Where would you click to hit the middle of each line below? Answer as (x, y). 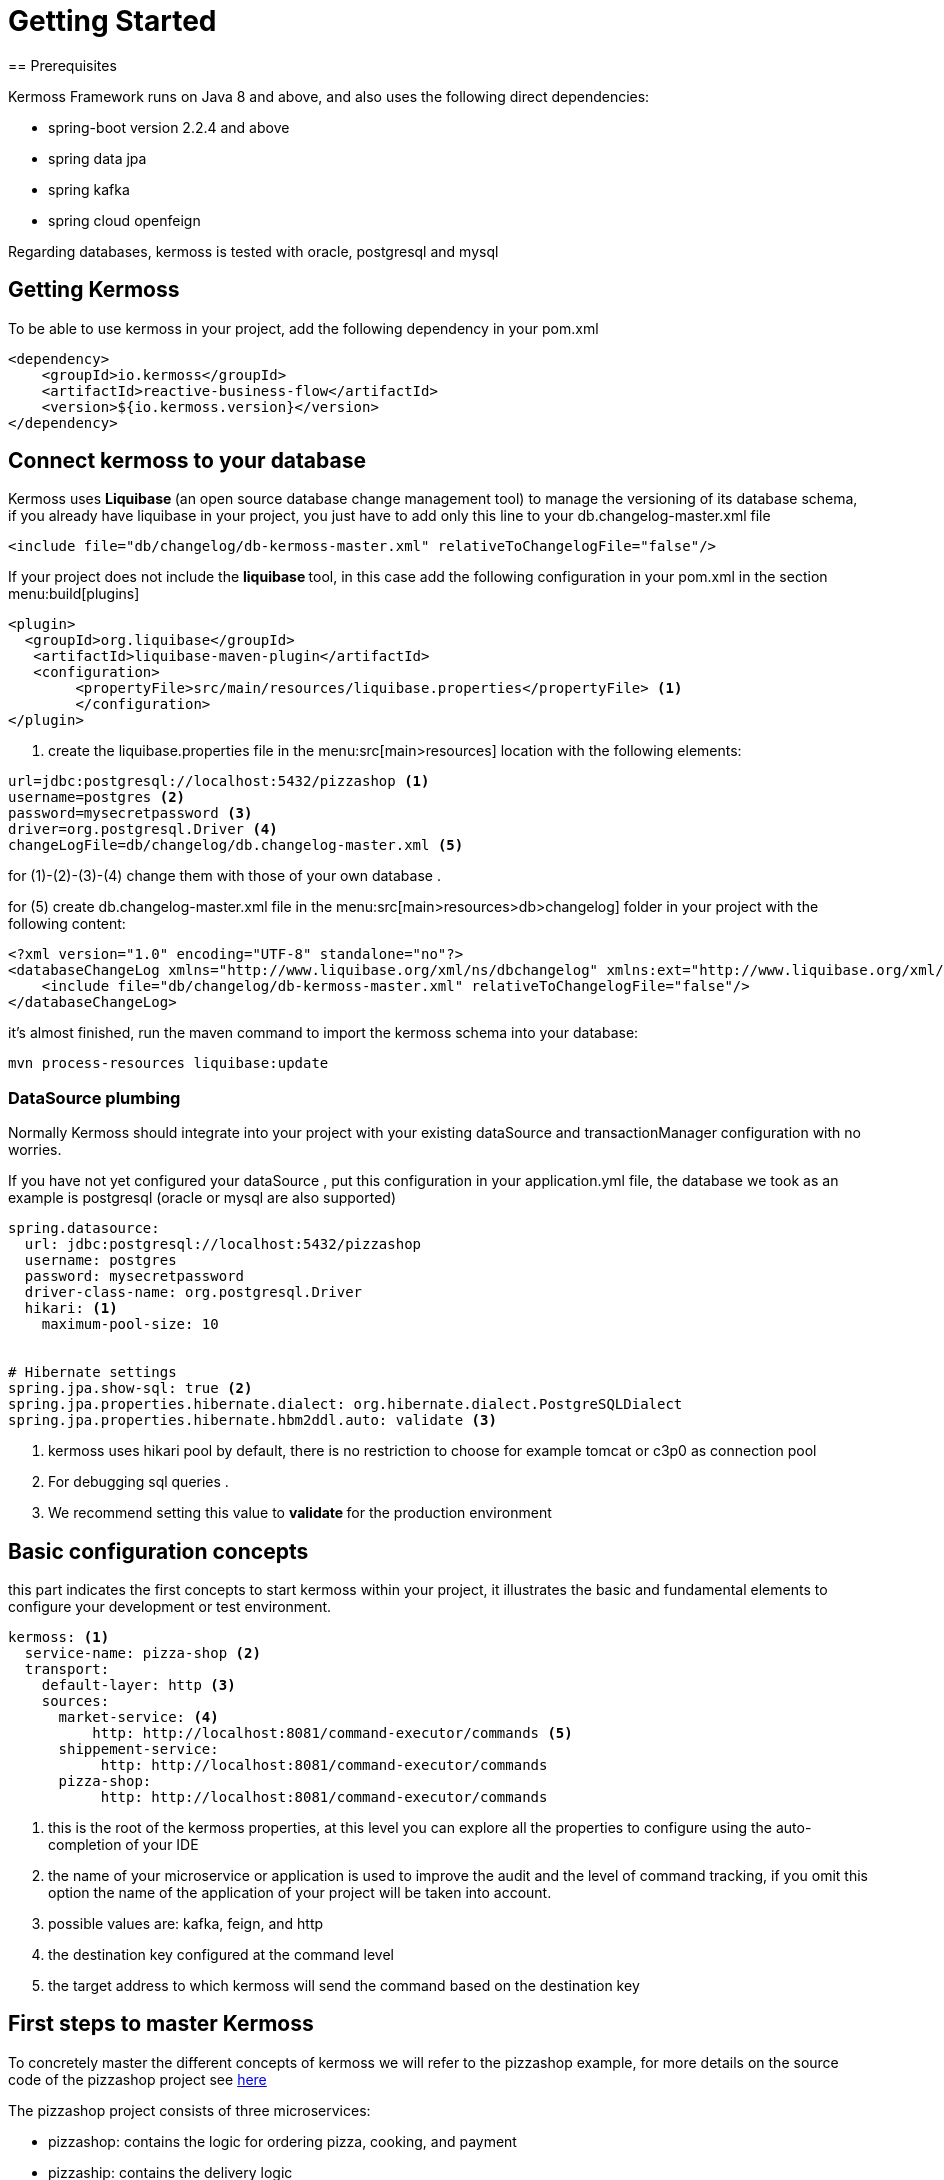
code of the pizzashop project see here (137, 2079)
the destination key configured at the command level (221, 1955)
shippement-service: (138, 1749)
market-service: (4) (138, 1717)
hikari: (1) (71, 1308)
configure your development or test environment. (170, 1607)
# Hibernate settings (92, 1372)
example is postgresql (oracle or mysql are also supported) (202, 1198)
